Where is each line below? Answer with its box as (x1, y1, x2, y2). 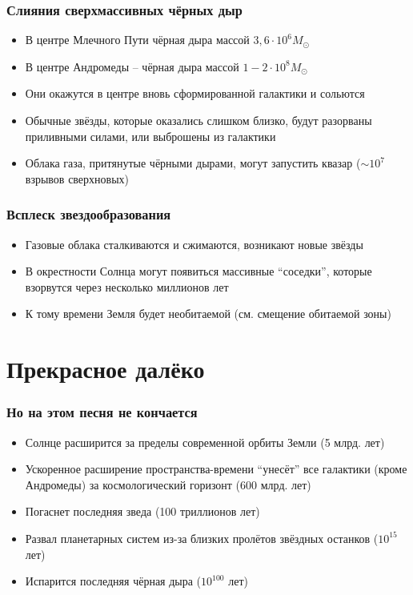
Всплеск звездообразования (6, 204, 171, 224)
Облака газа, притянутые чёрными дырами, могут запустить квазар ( (25, 155, 361, 171)
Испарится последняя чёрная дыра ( (25, 573, 202, 589)
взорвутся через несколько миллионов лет (25, 278, 229, 295)
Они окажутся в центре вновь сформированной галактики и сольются (25, 85, 365, 102)
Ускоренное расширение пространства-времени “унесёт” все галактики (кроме (25, 460, 407, 477)
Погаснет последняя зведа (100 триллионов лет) (25, 503, 260, 520)
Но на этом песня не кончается (6, 402, 198, 422)
